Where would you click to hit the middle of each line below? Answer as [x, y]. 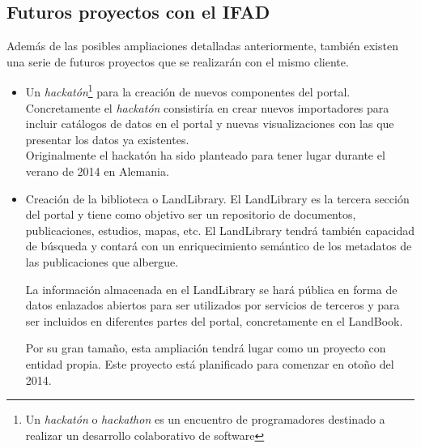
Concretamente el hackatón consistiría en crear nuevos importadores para [207, 107]
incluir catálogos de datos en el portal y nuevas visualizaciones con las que [210, 124]
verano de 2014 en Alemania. [97, 171]
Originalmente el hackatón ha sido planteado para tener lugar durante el [205, 155]
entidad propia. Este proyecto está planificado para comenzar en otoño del [210, 363]
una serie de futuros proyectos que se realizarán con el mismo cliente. [178, 61]
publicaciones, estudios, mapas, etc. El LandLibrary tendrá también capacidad [220, 230]
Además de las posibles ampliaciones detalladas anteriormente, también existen [202, 46]
